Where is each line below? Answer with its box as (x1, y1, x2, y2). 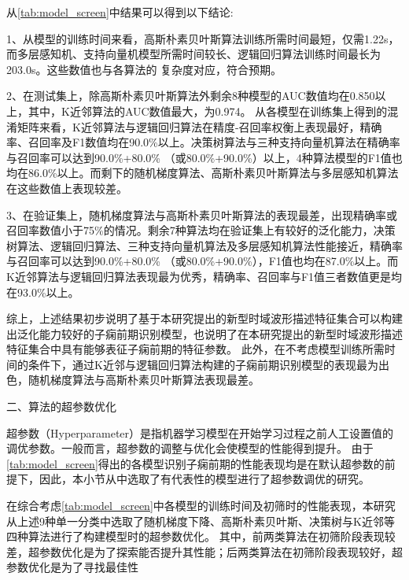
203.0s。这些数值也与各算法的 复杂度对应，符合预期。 (6, 61, 282, 77)
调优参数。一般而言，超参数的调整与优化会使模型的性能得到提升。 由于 (6, 440, 374, 456)
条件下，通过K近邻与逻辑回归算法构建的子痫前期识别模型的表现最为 (28, 356, 378, 372)
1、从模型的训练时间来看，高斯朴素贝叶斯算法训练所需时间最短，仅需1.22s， (6, 30, 400, 46)
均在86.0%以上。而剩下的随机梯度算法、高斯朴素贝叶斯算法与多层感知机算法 (6, 164, 399, 181)
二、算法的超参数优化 (6, 398, 116, 415)
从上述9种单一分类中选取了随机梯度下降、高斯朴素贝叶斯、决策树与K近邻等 (6, 512, 395, 529)
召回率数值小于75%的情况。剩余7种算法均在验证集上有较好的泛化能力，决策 (6, 222, 396, 238)
